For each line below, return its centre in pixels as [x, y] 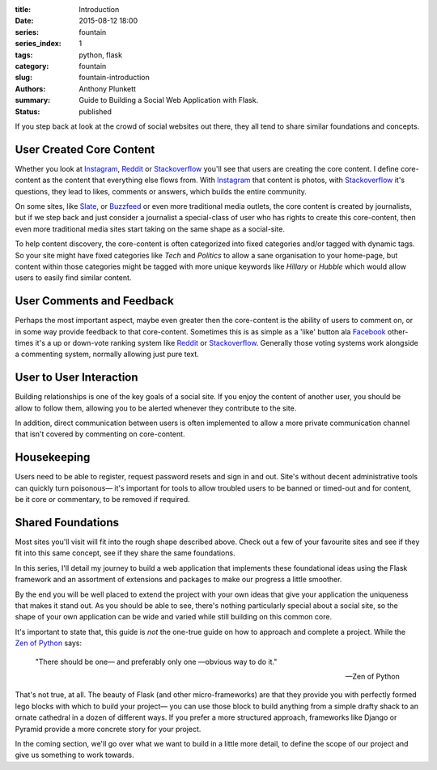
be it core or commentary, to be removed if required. [102, 500]
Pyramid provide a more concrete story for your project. [108, 729]
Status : [28, 111]
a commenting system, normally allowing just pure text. [107, 354]
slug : [23, 78]
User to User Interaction [76, 378]
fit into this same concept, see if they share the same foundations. [125, 553]
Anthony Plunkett [108, 88]
